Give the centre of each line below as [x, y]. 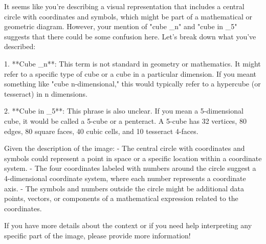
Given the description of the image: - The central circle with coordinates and [125, 148]
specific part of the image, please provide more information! [97, 235]
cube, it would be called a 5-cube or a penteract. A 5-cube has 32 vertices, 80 [125, 120]
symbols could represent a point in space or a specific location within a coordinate [133, 158]
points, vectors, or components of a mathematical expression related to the [121, 198]
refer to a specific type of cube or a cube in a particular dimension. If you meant [130, 73]
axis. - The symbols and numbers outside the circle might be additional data [124, 188]
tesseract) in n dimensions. [46, 93]
